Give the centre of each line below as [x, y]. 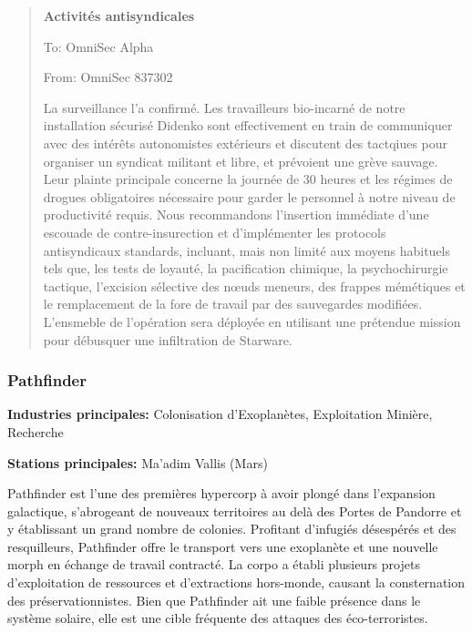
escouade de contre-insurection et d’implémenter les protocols [215, 232]
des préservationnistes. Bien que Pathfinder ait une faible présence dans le [214, 600]
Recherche [36, 431]
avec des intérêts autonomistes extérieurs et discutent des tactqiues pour [246, 143]
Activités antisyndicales [119, 15]
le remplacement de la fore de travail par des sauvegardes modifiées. [233, 304]
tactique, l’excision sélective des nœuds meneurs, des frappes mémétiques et [254, 286]
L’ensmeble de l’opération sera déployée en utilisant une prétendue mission [252, 321]
